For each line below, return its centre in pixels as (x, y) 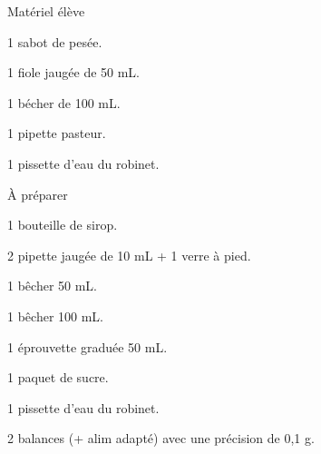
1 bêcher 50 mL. (52, 286)
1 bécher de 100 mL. (64, 102)
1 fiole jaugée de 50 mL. (74, 72)
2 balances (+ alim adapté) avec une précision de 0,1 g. (161, 438)
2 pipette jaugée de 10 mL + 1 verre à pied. (129, 255)
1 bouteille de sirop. (63, 225)
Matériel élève (46, 11)
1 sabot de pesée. (55, 41)
